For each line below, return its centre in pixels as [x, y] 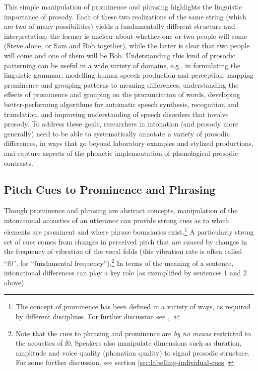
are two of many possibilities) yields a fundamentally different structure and [120, 26]
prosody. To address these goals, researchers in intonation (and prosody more [121, 124]
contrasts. [19, 163]
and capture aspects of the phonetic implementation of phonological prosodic [121, 153]
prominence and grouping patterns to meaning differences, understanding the [121, 84]
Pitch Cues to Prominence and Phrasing [110, 189]
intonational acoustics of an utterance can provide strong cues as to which [117, 220]
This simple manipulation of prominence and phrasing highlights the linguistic [123, 6]
